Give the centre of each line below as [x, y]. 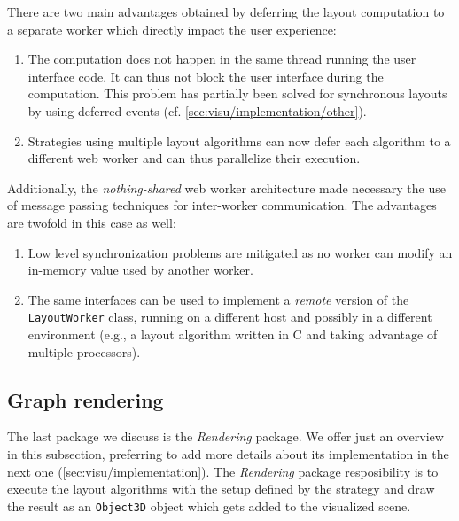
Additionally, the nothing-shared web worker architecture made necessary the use [226, 187]
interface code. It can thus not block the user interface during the [206, 76]
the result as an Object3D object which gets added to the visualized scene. [209, 505]
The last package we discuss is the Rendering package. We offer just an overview [226, 436]
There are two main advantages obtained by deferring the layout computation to [226, 12]
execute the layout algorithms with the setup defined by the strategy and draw [221, 489]
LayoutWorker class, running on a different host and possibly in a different [230, 317]
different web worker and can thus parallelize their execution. [194, 158]
